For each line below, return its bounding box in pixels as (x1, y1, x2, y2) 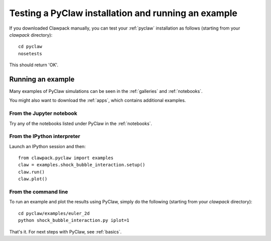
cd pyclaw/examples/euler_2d (18, 210, 90, 216)
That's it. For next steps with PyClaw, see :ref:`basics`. (9, 228, 122, 234)
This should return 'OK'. (9, 62, 59, 68)
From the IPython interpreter (9, 133, 80, 140)
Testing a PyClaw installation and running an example (9, 8, 238, 19)
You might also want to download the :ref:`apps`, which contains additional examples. (9, 97, 186, 103)
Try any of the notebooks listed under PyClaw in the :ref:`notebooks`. (9, 120, 153, 127)
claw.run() (18, 169, 45, 175)
